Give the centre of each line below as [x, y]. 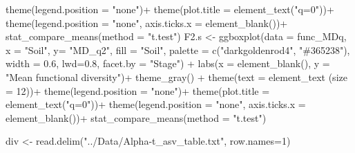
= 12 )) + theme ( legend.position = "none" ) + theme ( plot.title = [138, 90]
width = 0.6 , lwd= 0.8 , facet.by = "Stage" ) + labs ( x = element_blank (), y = [168, 63]
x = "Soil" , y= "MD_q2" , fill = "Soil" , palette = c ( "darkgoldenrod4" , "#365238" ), [178, 49]
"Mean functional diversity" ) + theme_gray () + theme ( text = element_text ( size [176, 76]
